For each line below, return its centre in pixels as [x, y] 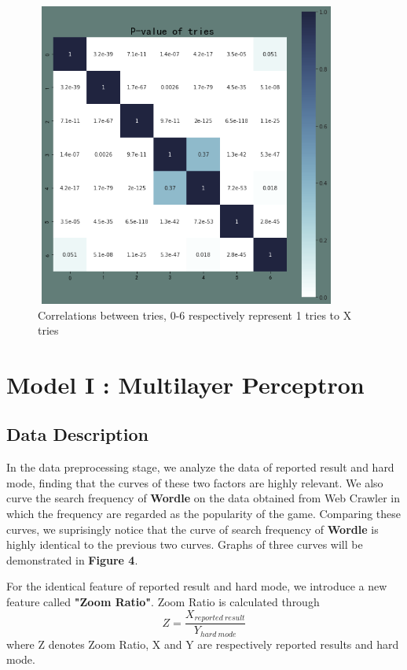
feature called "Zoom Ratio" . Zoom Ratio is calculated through [163, 602]
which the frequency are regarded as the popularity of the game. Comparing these [204, 514]
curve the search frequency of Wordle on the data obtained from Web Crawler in [203, 498]
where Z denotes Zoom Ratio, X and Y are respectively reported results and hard [203, 644]
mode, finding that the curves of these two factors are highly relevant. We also [195, 482]
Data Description [77, 434]
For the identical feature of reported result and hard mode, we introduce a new [197, 586]
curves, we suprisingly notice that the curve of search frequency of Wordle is [192, 529]
